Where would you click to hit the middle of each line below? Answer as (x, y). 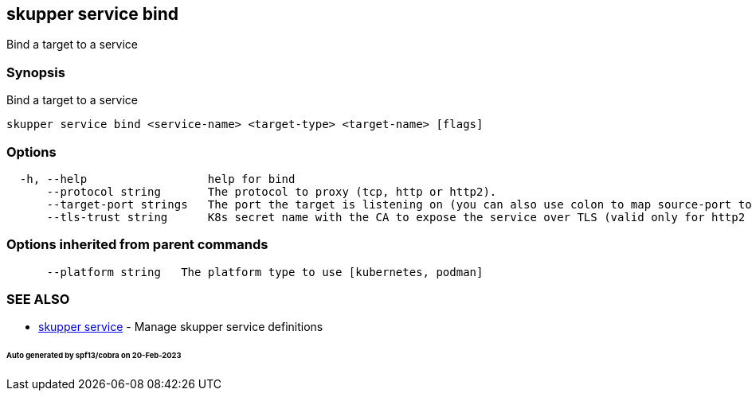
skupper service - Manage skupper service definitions (181, 327)
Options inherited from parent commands (137, 245)
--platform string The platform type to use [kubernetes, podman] (265, 272)
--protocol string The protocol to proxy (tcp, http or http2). (272, 191)
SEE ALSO (38, 300)
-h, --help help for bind (157, 179)
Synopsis (36, 72)
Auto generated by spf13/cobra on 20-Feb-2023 (94, 356)
